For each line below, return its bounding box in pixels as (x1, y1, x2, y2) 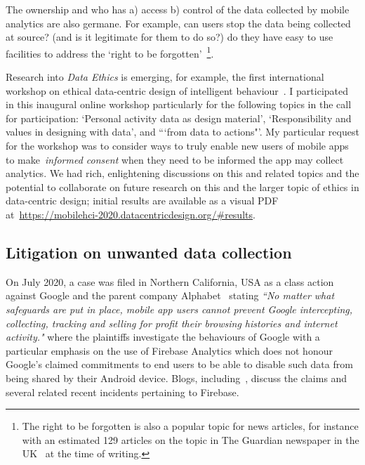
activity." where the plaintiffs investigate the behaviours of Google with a (6, 329, 320, 344)
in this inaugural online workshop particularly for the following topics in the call (6, 97, 352, 112)
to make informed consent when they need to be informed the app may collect (6, 152, 344, 166)
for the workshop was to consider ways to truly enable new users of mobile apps (6, 138, 349, 152)
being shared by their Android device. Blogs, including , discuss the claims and (6, 370, 347, 385)
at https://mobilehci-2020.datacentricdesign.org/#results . (6, 207, 255, 221)
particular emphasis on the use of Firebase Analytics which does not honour (6, 343, 333, 358)
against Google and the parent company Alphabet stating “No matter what (6, 288, 335, 303)
